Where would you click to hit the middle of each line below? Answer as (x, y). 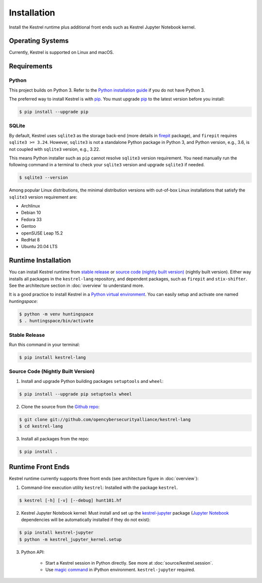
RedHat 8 (30, 239)
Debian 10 (31, 213)
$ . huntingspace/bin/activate (57, 321)
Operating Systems (39, 41)
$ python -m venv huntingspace (57, 314)
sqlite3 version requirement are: (43, 197)
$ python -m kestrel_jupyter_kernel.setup (70, 539)
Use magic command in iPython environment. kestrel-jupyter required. (120, 570)
